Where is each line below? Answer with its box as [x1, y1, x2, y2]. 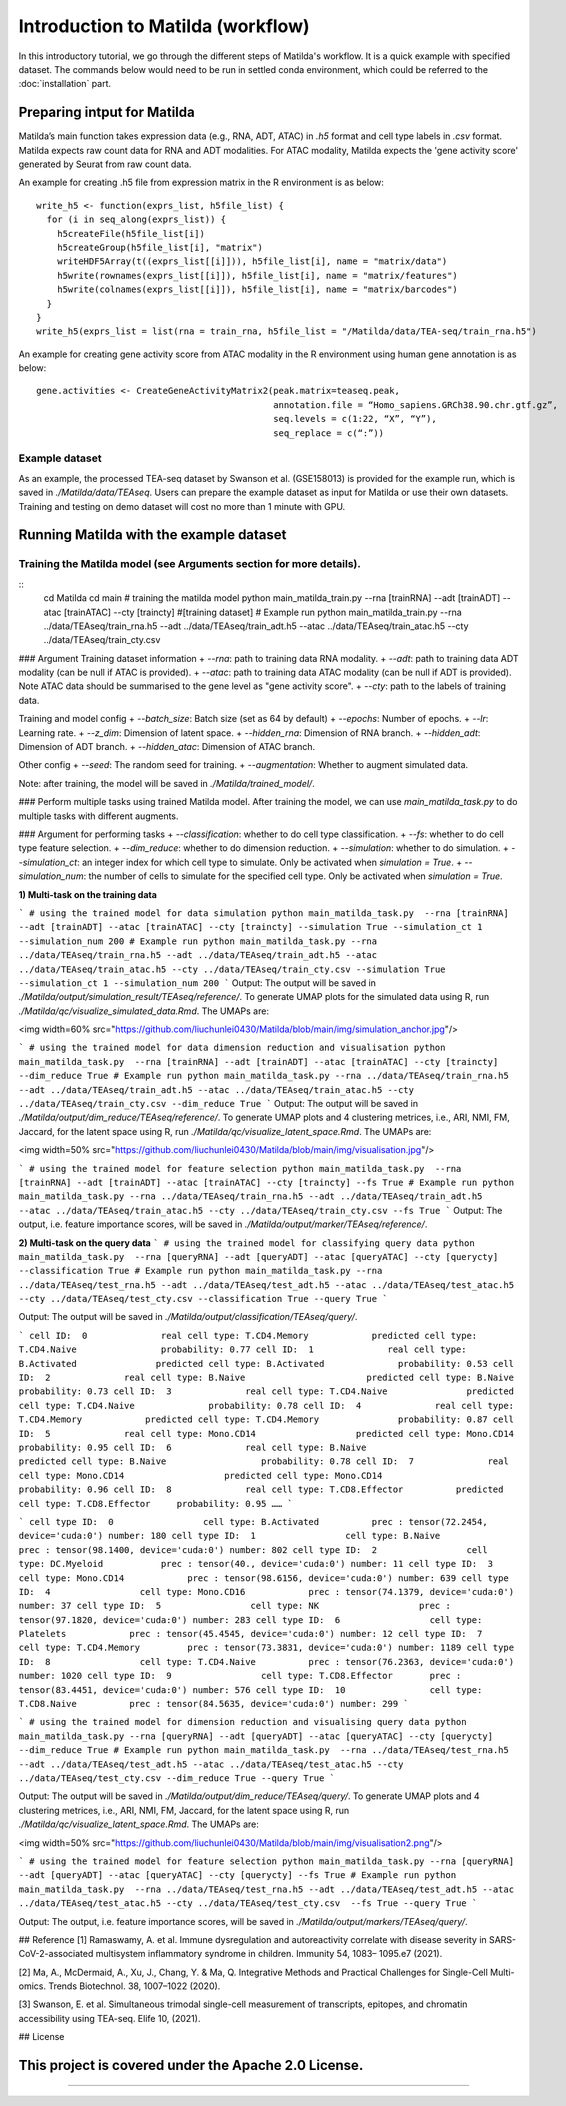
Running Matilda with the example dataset [18, 526, 287, 544]
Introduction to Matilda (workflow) [18, 15, 310, 37]
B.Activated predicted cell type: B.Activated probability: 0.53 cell [18, 1358, 515, 1369]
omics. [18, 1980, 47, 1992]
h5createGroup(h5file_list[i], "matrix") [56, 241, 264, 253]
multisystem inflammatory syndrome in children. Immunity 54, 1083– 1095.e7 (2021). [95, 1948, 443, 1960]
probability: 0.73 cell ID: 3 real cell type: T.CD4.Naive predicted [18, 1386, 515, 1397]
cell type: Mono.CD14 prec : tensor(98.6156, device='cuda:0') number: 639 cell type [18, 1572, 509, 1584]
